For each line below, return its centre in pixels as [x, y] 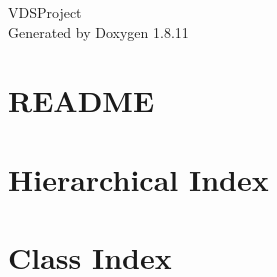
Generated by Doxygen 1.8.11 [98, 31]
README [81, 100]
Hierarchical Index [138, 178]
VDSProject [45, 12]
